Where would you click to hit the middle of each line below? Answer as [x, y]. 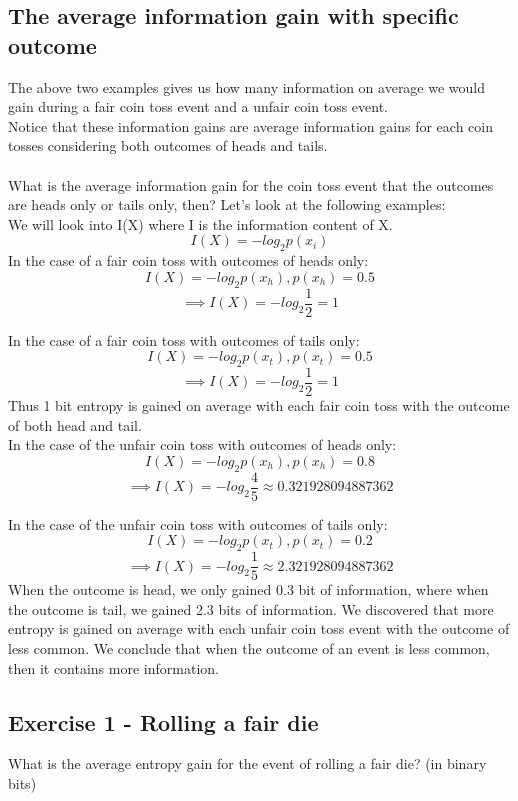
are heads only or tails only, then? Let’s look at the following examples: [227, 204]
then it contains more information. [113, 667]
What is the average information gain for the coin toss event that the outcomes [251, 184]
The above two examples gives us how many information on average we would [247, 86]
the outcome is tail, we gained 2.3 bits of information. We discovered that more [251, 608]
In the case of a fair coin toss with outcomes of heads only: [188, 260]
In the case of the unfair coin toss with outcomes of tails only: [198, 523]
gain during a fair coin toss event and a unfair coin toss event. [198, 106]
